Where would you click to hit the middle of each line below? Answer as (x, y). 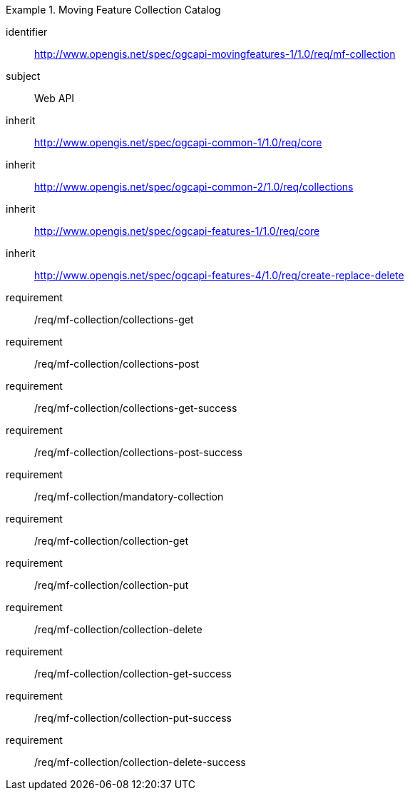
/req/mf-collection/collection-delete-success (140, 762)
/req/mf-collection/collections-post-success (138, 452)
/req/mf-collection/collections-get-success (136, 408)
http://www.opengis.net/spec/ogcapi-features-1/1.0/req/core (177, 231)
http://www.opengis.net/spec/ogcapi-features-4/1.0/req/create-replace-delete (219, 275)
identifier (27, 32)
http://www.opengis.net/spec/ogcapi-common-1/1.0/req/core (178, 142)
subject (23, 76)
